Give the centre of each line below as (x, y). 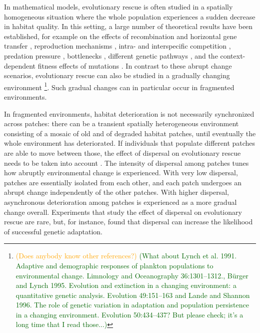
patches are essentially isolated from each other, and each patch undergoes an (123, 182)
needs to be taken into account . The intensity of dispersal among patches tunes (126, 162)
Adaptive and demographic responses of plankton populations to (114, 265)
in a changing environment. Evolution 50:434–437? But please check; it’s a (129, 314)
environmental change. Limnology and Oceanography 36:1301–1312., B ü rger (132, 275)
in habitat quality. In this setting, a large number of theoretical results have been (128, 26)
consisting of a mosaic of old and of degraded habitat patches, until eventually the (130, 133)
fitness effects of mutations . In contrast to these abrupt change (135, 65)
